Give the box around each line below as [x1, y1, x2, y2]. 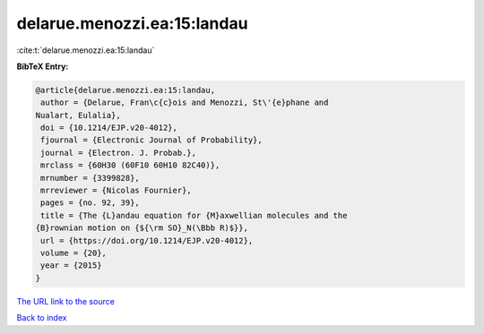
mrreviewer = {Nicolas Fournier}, [40, 185, 192, 196]
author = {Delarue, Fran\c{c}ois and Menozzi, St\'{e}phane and [40, 98, 329, 107]
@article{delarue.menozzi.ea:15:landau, [35, 85, 215, 95]
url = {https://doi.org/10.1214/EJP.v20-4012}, [40, 236, 254, 245]
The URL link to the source [16, 295, 116, 306]
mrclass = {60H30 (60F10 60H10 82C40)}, [40, 160, 220, 170]
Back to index [16, 313, 67, 323]
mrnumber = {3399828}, [40, 173, 141, 183]
